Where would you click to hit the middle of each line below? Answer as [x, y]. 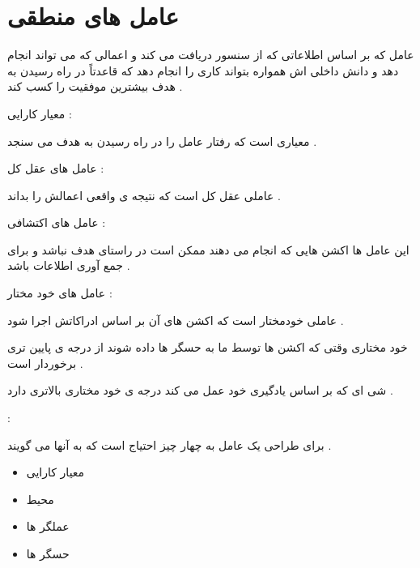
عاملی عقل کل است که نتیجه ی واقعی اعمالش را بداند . [144, 195]
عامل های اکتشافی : [57, 222]
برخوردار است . [45, 363]
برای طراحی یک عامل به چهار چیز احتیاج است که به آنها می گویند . [170, 444]
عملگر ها [48, 526]
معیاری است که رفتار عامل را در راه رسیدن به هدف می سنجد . [162, 141]
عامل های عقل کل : [56, 168]
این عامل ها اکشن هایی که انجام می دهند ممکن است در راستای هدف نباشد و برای [208, 249]
